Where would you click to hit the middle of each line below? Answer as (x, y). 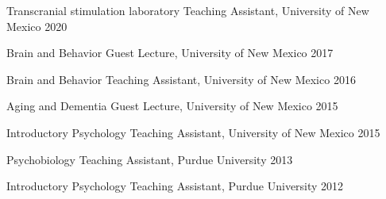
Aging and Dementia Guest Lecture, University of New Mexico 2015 (172, 106)
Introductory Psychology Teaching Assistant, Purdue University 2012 (175, 186)
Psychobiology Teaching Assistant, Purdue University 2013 (150, 159)
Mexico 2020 (37, 26)
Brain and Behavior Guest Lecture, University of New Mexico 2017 (170, 53)
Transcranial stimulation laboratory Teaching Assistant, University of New (188, 10)
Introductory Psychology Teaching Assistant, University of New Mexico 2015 (193, 132)
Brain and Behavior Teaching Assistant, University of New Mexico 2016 (181, 79)
